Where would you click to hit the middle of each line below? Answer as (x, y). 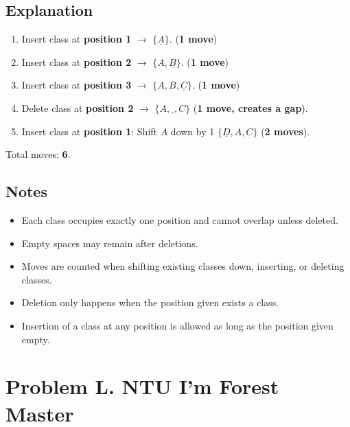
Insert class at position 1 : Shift (90, 131)
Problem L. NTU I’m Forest (142, 386)
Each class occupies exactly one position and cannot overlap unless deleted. (180, 219)
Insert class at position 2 (77, 61)
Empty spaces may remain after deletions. (110, 243)
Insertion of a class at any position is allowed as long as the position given (177, 325)
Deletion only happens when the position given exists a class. (150, 302)
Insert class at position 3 (77, 85)
